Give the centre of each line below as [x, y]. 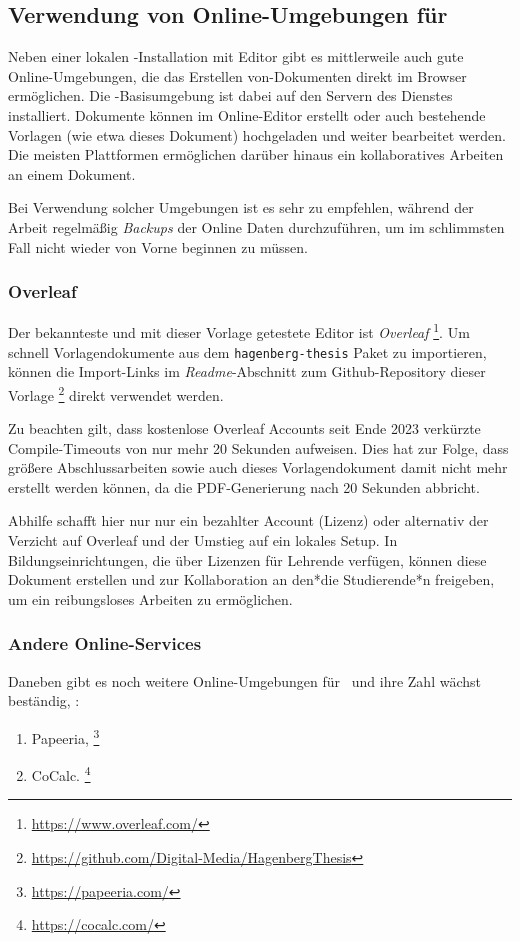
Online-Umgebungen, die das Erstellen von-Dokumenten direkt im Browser [237, 75]
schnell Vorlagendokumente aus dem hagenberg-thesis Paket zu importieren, [247, 351]
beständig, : [44, 700]
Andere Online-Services [105, 643]
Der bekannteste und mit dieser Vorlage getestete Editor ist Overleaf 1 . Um [239, 331]
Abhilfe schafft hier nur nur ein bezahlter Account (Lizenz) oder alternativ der [248, 520]
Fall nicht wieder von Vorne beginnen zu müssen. [158, 246]
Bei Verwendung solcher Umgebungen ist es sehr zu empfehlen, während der [241, 207]
